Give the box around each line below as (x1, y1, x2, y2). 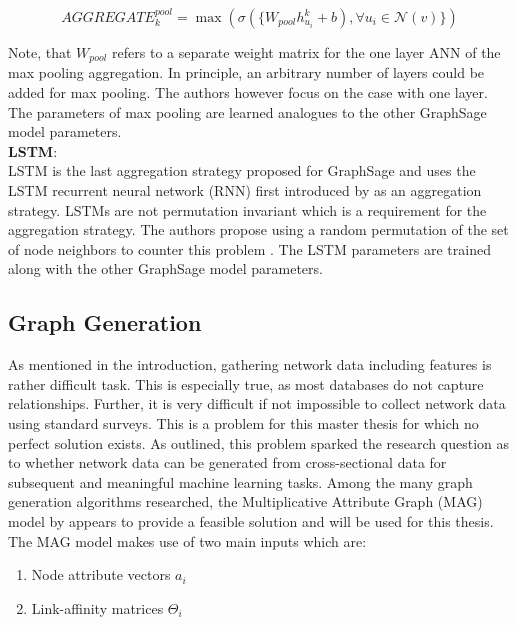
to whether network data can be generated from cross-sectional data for (8, 452, 447, 473)
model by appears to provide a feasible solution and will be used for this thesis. (8, 510, 494, 531)
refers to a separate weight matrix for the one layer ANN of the (112, 42, 501, 62)
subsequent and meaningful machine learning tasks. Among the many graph (8, 471, 473, 492)
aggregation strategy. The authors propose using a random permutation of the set (8, 219, 509, 240)
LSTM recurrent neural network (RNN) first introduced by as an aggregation (8, 180, 482, 201)
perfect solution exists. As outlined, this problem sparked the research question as (8, 432, 509, 453)
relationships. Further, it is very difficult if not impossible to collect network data (8, 393, 506, 414)
